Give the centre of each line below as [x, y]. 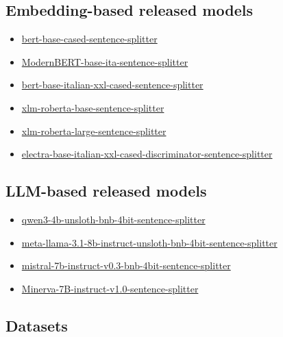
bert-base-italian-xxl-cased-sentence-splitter [112, 85]
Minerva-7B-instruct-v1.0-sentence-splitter [110, 288]
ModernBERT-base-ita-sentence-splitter [105, 61]
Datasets [37, 325]
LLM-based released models [106, 191]
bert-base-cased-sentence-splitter [89, 39]
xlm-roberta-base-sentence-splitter [93, 107]
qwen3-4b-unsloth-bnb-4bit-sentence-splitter [113, 219]
